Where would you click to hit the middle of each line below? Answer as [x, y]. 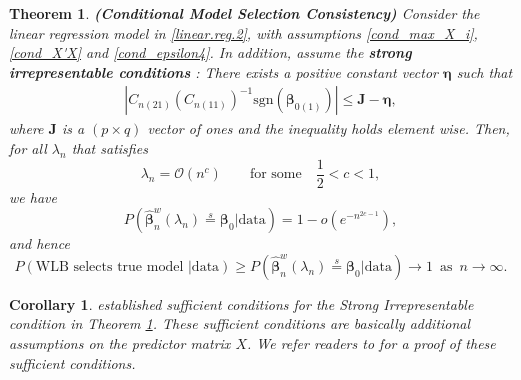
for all [28, 148]
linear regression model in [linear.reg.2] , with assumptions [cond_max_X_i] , [243, 32]
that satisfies [109, 148]
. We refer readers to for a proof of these [371, 343]
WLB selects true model [109, 266]
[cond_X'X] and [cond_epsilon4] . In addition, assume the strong [210, 52]
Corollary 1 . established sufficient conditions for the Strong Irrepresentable [241, 303]
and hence [39, 243]
